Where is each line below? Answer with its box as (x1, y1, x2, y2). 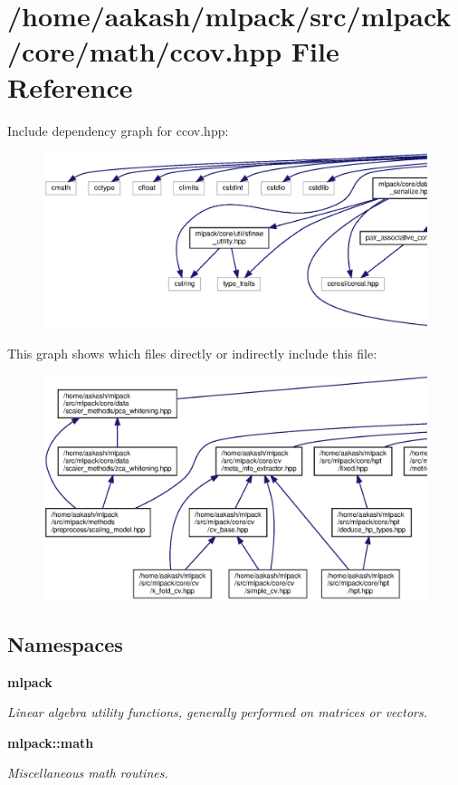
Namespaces (7, 629, 123, 657)
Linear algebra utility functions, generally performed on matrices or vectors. (7, 703, 428, 722)
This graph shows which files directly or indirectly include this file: (7, 343, 377, 362)
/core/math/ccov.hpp (7, 33, 282, 70)
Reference (7, 68, 133, 105)
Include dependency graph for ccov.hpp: (7, 120, 229, 139)
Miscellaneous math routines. (7, 763, 168, 782)
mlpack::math (7, 732, 94, 751)
